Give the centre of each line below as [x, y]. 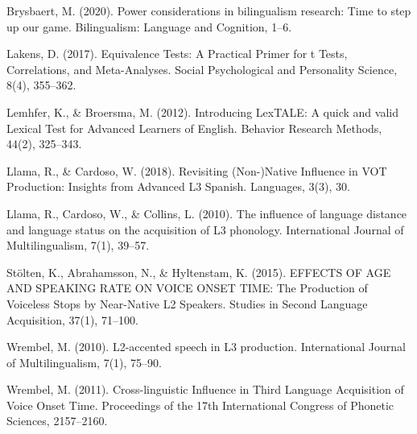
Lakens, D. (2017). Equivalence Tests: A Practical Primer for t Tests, [177, 54]
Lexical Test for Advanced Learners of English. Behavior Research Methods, [194, 128]
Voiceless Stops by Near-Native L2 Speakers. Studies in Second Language [187, 303]
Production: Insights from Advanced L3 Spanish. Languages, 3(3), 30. [178, 186]
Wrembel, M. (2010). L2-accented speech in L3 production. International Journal [206, 347]
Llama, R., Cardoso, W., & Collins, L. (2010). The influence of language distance [207, 213]
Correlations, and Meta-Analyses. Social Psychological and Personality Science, [202, 69]
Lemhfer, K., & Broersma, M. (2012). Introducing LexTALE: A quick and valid [202, 112]
